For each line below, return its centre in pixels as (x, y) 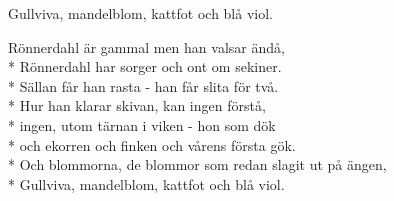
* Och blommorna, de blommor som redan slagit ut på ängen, (197, 164)
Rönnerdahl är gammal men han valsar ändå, (146, 46)
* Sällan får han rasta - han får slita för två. (143, 85)
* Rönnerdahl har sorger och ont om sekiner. (145, 66)
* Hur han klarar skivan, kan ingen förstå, (137, 105)
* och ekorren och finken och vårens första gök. (152, 144)
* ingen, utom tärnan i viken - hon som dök (142, 124)
